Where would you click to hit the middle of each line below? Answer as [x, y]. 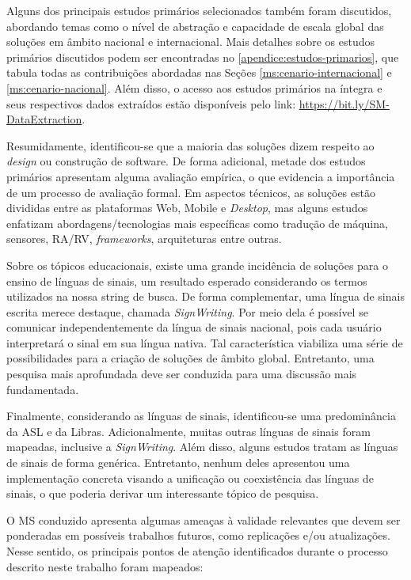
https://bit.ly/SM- [344, 103]
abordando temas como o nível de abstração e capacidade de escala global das [195, 26]
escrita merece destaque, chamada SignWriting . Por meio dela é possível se [187, 311]
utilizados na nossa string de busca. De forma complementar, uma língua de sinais [205, 296]
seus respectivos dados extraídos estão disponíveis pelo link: [151, 103]
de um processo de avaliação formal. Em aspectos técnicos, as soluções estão [191, 192]
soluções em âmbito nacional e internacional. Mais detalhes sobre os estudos [190, 42]
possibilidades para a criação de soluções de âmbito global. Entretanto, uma [190, 358]
